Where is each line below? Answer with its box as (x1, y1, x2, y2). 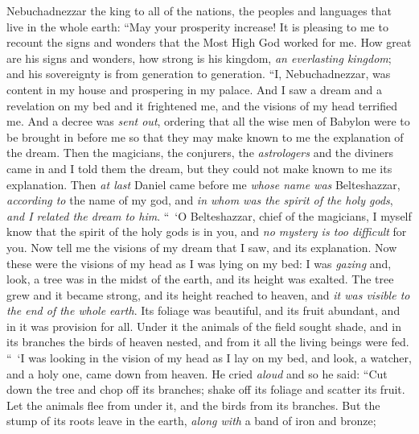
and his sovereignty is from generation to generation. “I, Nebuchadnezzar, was (6, 65, 391, 82)
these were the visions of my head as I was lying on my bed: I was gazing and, (6, 254, 392, 271)
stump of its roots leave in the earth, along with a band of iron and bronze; (6, 412, 376, 429)
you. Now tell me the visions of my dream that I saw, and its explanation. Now (6, 238, 397, 255)
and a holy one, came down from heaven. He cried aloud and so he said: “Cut (6, 365, 388, 382)
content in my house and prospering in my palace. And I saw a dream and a (6, 81, 382, 97)
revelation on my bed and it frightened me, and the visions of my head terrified (6, 97, 398, 114)
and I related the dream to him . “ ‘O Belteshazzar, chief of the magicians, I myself (6, 207, 412, 224)
